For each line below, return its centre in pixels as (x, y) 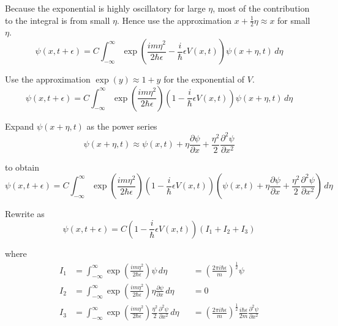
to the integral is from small (58, 20)
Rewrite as (25, 214)
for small (294, 20)
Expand (20, 126)
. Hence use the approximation (174, 20)
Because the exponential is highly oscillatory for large (105, 8)
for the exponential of (204, 79)
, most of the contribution (261, 8)
